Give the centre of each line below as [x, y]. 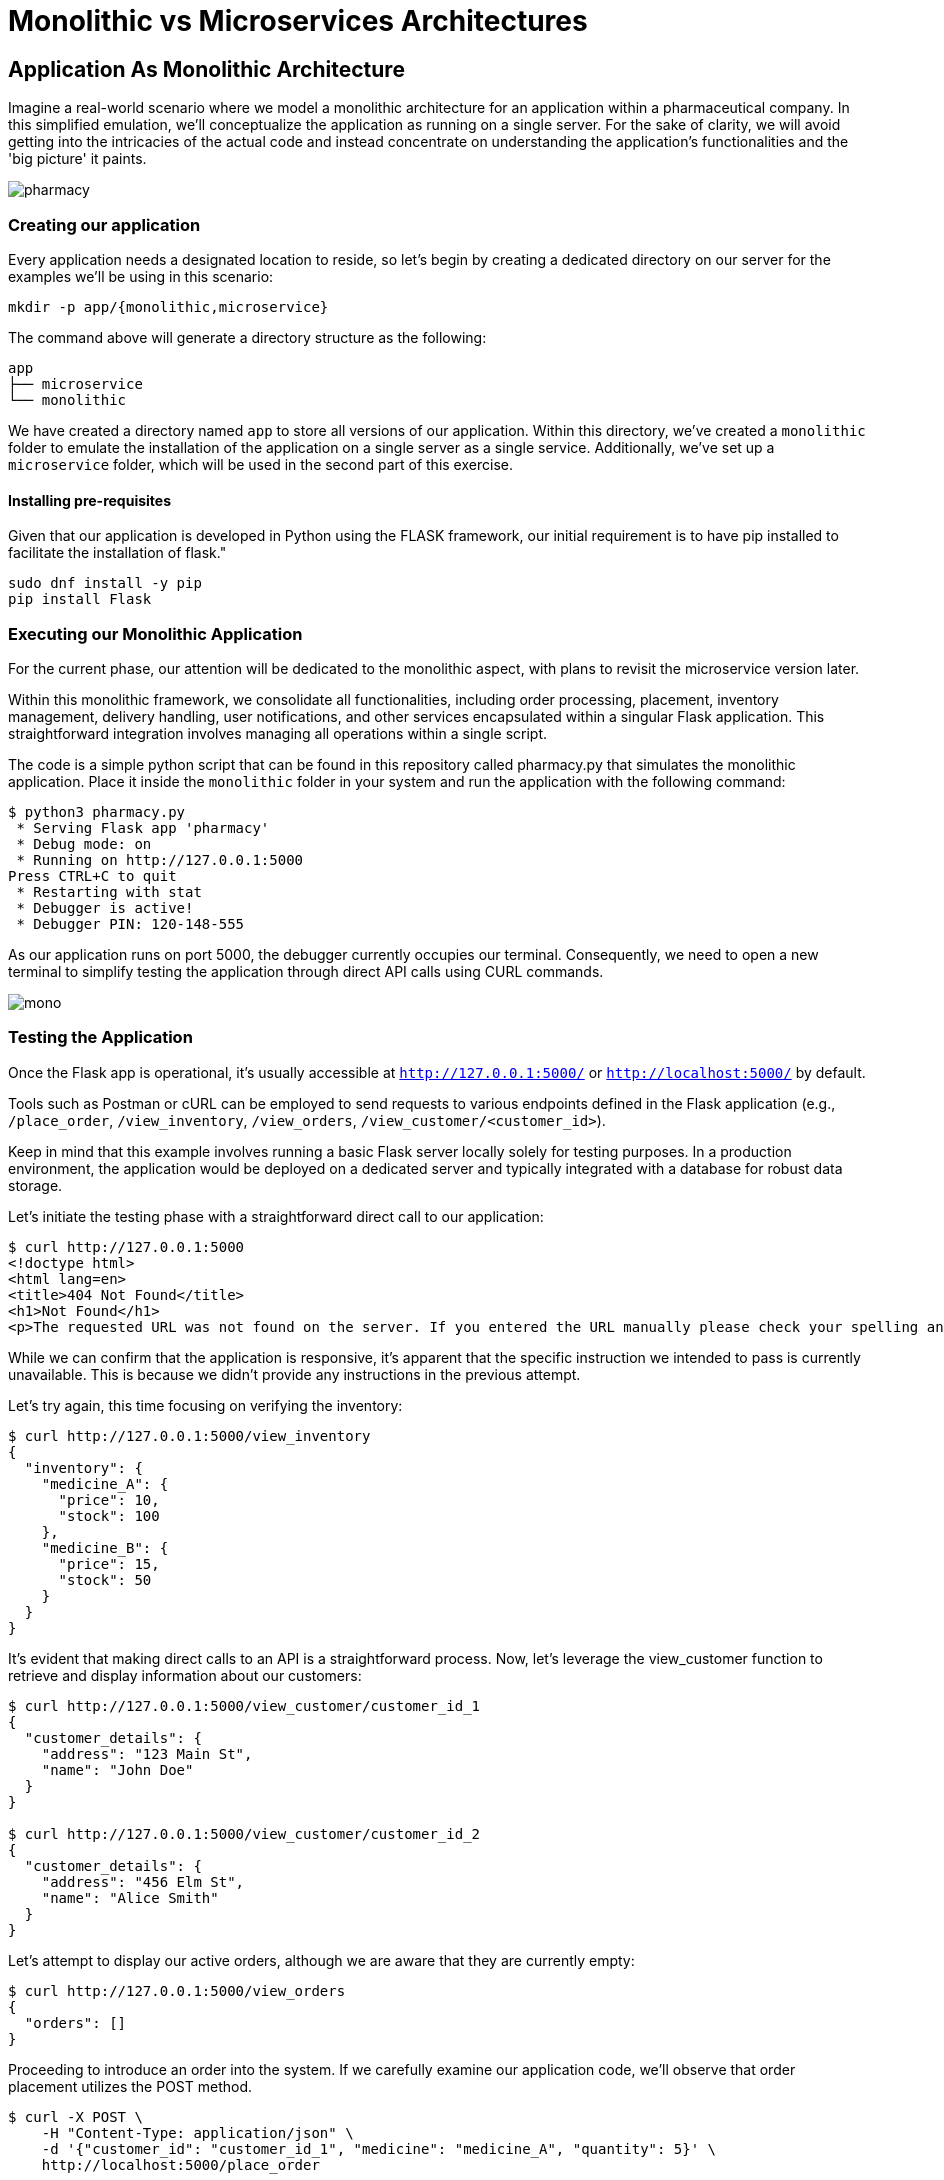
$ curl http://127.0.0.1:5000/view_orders [177, 1990]
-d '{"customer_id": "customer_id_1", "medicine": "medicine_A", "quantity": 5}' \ [379, 2148]
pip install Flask [80, 599]
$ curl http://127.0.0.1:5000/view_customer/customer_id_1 [244, 1705]
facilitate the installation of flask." [117, 553]
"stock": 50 [105, 1579]
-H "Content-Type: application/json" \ [197, 2132]
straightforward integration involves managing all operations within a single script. [277, 733]
